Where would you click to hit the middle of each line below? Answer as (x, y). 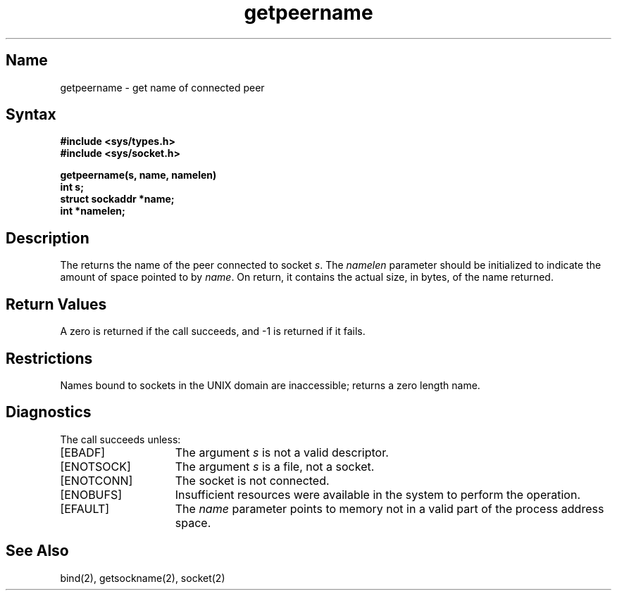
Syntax (31, 115)
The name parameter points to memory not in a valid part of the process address (389, 508)
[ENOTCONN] (96, 480)
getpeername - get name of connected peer (162, 87)
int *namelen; (93, 211)
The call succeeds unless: (120, 439)
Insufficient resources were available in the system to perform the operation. (378, 494)
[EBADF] (83, 452)
